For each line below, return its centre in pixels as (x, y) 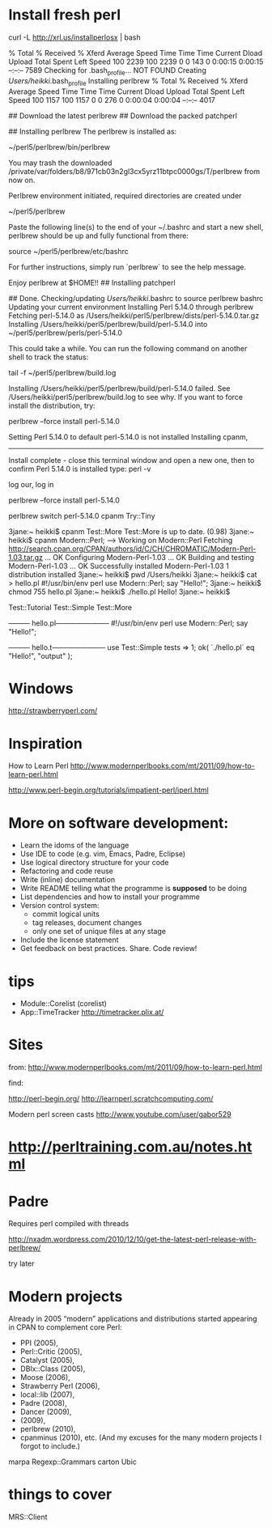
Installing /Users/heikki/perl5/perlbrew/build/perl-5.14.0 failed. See (119, 388)
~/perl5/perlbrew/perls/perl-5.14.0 (66, 333)
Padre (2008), (43, 1403)
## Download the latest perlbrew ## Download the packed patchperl (123, 116)
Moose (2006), (45, 1377)
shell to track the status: (49, 357)
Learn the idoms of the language (74, 845)
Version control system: (59, 906)
